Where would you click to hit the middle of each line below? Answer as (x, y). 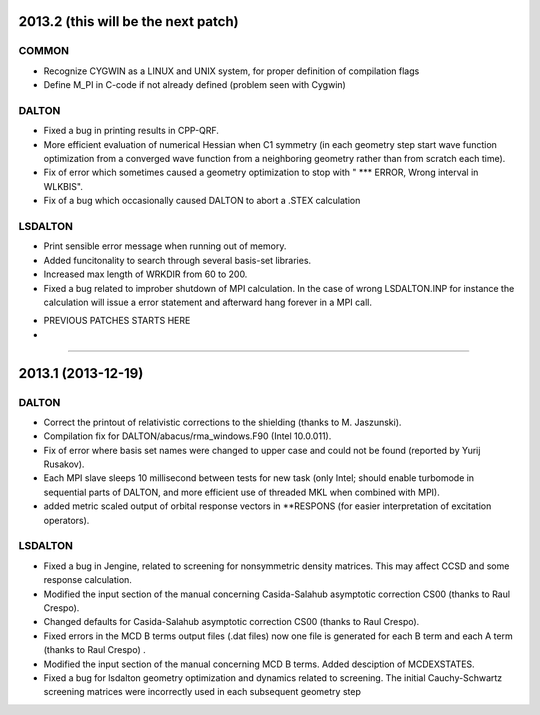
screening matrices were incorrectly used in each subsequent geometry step (202, 692)
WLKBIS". (63, 186)
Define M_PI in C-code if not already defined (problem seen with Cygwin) (195, 85)
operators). (66, 520)
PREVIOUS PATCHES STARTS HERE (117, 321)
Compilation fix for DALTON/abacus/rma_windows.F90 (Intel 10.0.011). (187, 436)
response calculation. (87, 580)
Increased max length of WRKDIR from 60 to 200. (145, 274)
